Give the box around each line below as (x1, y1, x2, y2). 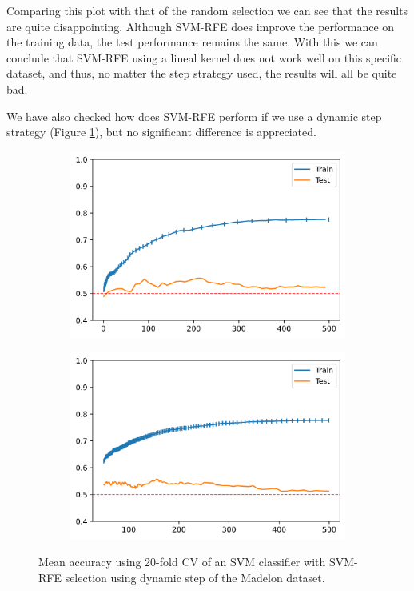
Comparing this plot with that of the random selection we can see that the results (6, 2, 408, 18)
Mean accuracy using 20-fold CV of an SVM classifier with (38, 553, 326, 569)
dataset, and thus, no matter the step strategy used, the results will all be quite (6, 65, 397, 82)
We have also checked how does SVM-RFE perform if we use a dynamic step (6, 107, 382, 124)
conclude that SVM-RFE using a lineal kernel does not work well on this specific (6, 49, 402, 66)
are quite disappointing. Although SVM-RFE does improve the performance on (6, 18, 395, 34)
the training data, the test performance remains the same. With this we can (6, 34, 378, 50)
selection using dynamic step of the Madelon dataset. (65, 569, 325, 585)
